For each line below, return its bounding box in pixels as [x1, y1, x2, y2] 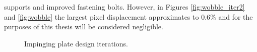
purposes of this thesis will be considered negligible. [4, 21, 163, 32]
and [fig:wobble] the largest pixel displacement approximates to [4, 11, 199, 22]
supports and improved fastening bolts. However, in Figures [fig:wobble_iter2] [4, 2, 245, 12]
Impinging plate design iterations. [24, 38, 128, 48]
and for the [218, 11, 253, 22]
